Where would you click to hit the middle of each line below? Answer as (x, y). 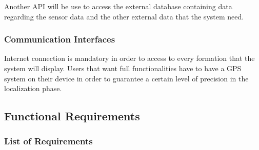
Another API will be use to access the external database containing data (118, 6)
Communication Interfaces (60, 39)
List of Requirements (48, 141)
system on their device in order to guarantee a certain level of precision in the (126, 78)
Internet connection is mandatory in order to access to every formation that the (129, 58)
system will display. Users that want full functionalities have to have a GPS (123, 68)
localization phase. (33, 88)
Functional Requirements (72, 116)
